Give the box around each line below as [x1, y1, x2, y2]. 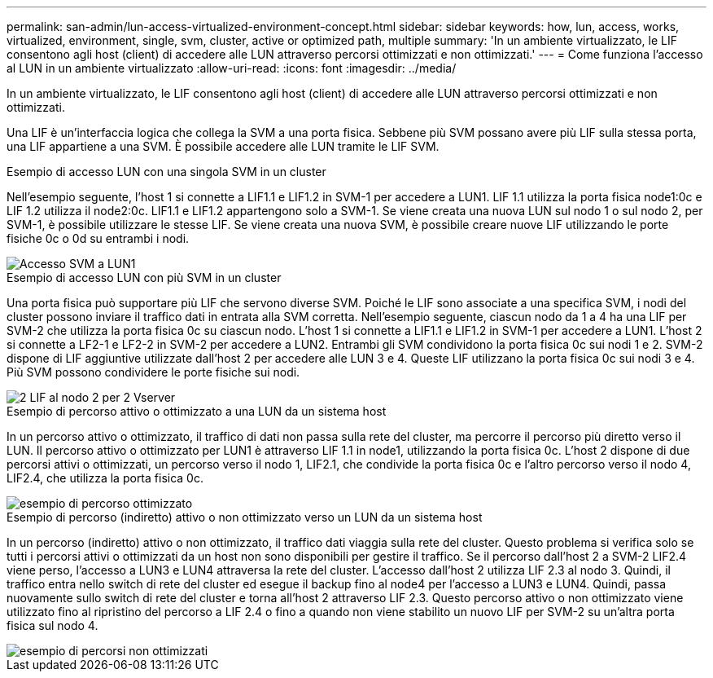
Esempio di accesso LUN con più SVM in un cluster [7, 271, 282, 284]
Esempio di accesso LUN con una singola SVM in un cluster [7, 165, 326, 178]
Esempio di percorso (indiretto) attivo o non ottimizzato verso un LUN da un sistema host [7, 510, 483, 524]
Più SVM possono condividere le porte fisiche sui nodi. [7, 365, 300, 379]
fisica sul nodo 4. [7, 619, 98, 632]
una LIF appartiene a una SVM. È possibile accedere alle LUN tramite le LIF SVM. [7, 139, 440, 153]
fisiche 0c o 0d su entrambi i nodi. [7, 231, 190, 245]
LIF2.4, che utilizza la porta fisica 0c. [7, 471, 203, 485]
